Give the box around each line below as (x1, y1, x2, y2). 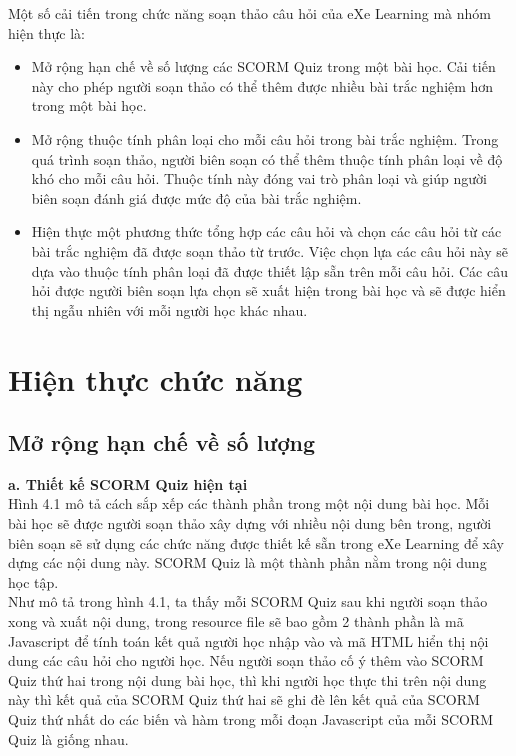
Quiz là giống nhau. (8, 728, 129, 749)
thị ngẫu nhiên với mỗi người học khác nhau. (31, 299, 308, 320)
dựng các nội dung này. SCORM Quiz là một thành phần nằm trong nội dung (8, 552, 487, 573)
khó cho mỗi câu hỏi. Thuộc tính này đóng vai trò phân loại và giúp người (31, 168, 487, 189)
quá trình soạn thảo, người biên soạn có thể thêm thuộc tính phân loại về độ (31, 148, 503, 169)
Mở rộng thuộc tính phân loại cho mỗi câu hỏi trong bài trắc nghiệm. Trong (31, 128, 499, 149)
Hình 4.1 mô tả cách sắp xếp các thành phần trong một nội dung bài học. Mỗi (8, 493, 490, 514)
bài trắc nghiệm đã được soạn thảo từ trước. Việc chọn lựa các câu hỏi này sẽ (31, 240, 509, 261)
